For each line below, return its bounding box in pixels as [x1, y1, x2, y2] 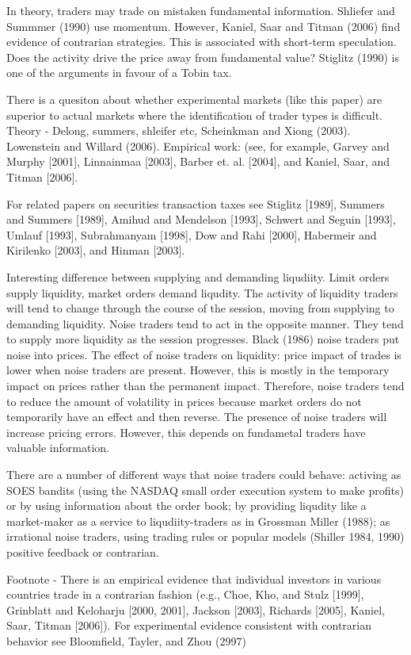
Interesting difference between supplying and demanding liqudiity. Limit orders [6, 268, 390, 285]
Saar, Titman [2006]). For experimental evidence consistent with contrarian [6, 617, 372, 634]
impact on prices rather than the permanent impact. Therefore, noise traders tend [6, 377, 405, 394]
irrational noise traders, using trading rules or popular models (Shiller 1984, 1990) [6, 528, 405, 545]
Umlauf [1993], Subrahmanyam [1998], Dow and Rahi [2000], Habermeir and [6, 226, 377, 243]
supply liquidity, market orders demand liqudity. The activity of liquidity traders [6, 284, 398, 301]
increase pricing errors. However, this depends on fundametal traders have [6, 423, 366, 440]
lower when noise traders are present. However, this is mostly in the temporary [6, 362, 390, 378]
